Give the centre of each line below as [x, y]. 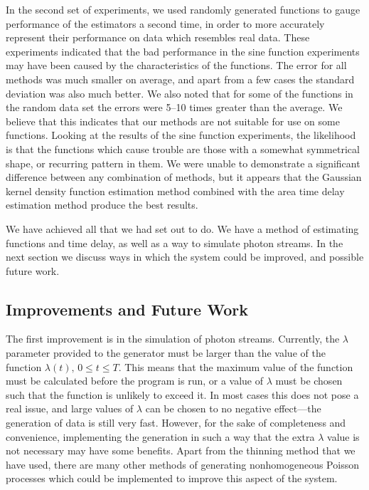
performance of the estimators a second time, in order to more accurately [165, 23]
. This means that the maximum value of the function [236, 366]
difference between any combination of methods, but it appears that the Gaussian [184, 177]
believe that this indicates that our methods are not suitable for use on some [173, 121]
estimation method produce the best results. [102, 205]
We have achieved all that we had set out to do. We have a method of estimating [182, 228]
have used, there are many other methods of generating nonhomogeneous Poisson [182, 464]
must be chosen [309, 381]
